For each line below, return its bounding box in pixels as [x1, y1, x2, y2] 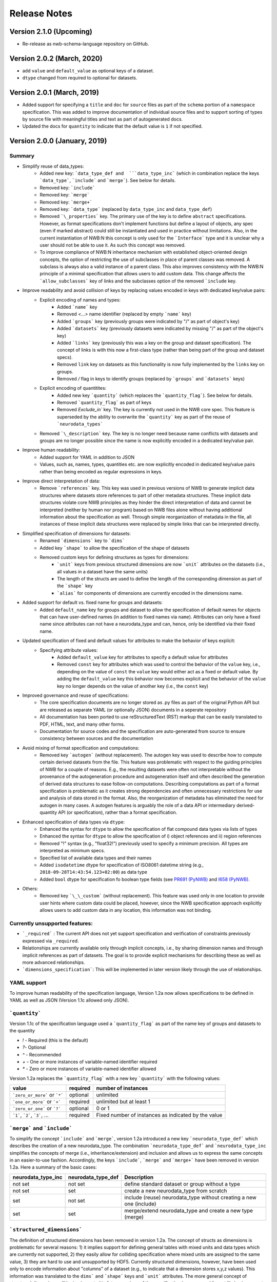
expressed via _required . [22, 937, 79, 944]
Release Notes [9, 8, 73, 19]
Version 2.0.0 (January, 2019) [9, 136, 107, 146]
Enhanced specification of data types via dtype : [22, 818, 125, 825]
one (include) [124, 1200, 156, 1207]
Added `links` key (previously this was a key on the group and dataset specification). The [57, 339, 251, 346]
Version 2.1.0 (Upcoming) [9, 27, 92, 36]
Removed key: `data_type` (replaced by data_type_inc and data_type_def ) [39, 206, 212, 212]
